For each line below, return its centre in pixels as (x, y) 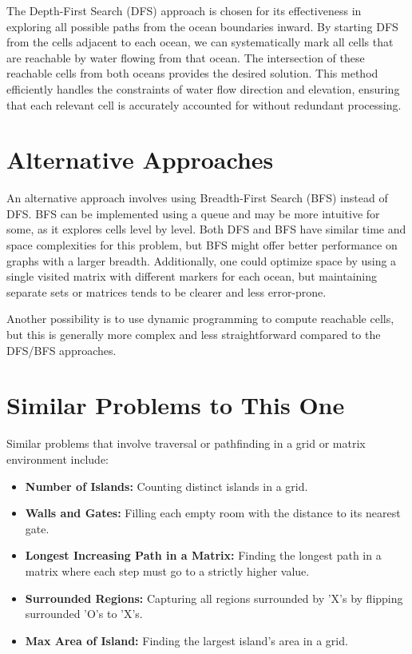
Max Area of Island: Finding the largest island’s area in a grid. (186, 640)
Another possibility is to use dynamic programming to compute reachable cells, (200, 319)
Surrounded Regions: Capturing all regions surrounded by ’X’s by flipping (214, 598)
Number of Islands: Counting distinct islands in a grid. (166, 486)
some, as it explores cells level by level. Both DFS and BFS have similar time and (206, 229)
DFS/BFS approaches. (61, 350)
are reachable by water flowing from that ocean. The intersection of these (186, 57)
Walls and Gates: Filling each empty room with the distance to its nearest (213, 513)
